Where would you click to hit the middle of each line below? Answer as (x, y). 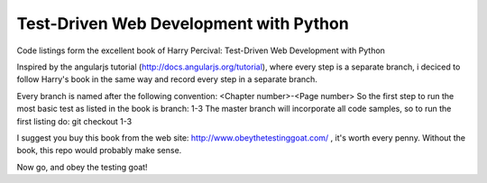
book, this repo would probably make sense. (99, 151)
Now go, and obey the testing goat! (82, 167)
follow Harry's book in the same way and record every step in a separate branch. (167, 79)
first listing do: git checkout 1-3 (74, 121)
